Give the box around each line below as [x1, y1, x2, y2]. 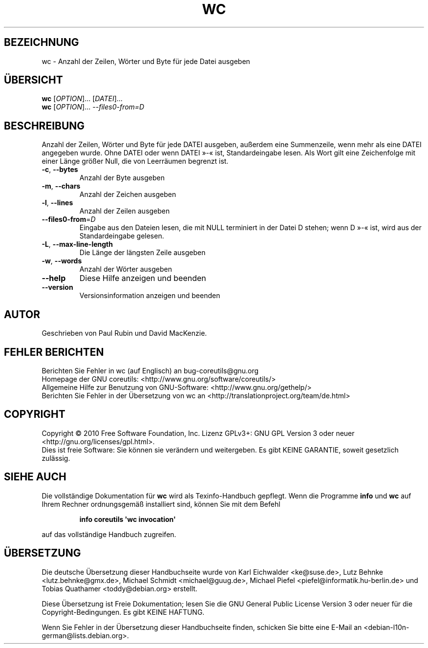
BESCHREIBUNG [4, 119, 85, 132]
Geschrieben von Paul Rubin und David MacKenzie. [42, 329, 207, 338]
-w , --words [42, 257, 82, 265]
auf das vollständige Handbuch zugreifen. [42, 530, 176, 539]
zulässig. [42, 454, 70, 462]
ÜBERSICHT [4, 74, 63, 86]
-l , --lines [42, 198, 73, 207]
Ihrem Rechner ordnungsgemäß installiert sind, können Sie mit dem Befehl [42, 499, 280, 508]
